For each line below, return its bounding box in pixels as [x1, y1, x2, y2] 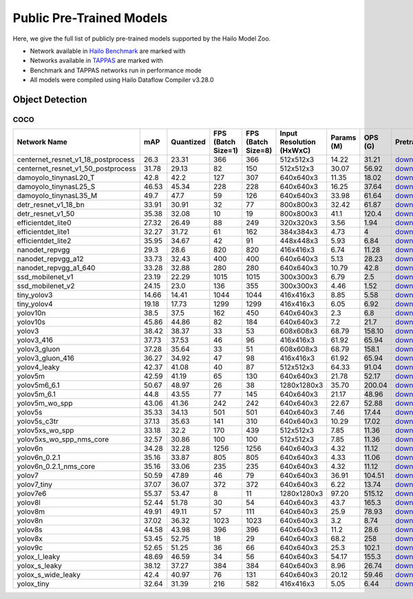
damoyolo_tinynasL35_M [17, 191, 98, 201]
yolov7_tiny [17, 480, 53, 490]
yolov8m [17, 507, 45, 516]
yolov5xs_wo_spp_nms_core [17, 435, 109, 444]
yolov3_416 [17, 336, 53, 345]
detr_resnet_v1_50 [17, 209, 75, 219]
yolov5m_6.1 [17, 389, 56, 399]
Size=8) [245, 146, 273, 155]
